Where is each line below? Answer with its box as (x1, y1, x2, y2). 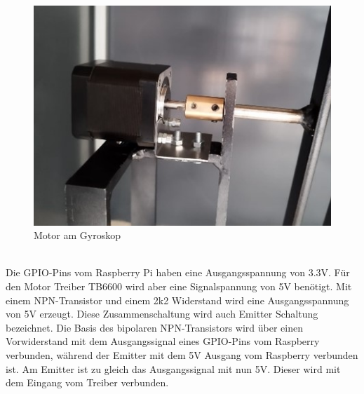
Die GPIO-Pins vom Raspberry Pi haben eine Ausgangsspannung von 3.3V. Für (6, 265, 350, 280)
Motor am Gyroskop (34, 228, 121, 243)
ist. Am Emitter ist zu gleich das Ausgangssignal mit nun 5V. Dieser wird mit (6, 361, 341, 376)
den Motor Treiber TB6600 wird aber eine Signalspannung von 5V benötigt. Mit (6, 279, 352, 294)
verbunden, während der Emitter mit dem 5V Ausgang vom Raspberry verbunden (6, 347, 358, 362)
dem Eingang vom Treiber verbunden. (6, 375, 169, 390)
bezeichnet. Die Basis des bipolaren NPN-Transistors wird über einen (6, 320, 303, 334)
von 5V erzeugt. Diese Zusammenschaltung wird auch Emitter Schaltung (6, 306, 318, 321)
